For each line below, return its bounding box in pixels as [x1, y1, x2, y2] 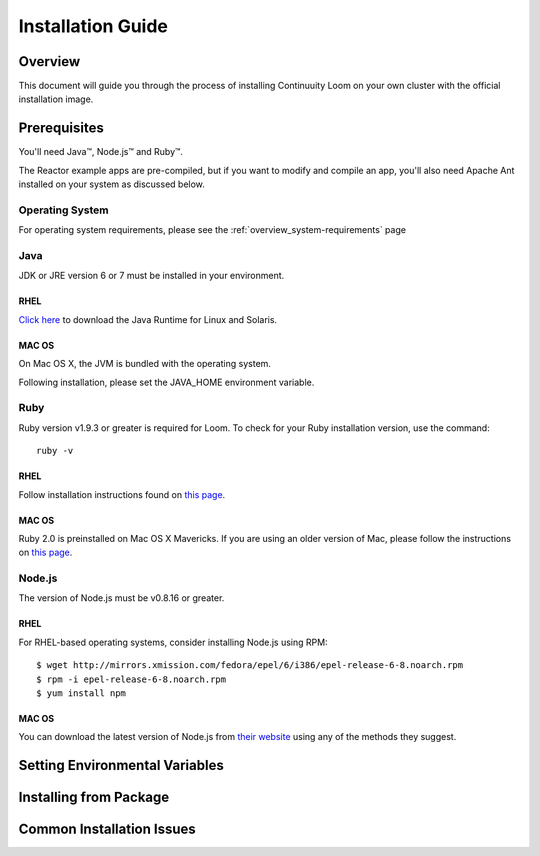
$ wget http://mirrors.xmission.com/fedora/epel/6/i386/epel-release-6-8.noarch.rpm [36, 660, 464, 671]
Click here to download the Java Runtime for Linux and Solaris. [18, 313, 278, 325]
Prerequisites [18, 120, 104, 137]
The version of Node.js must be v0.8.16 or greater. [18, 592, 225, 604]
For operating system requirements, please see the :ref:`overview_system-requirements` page [18, 224, 407, 236]
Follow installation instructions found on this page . [18, 488, 226, 500]
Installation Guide [18, 15, 169, 37]
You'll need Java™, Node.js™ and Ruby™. [18, 146, 184, 158]
